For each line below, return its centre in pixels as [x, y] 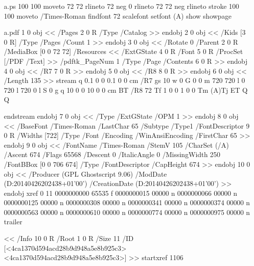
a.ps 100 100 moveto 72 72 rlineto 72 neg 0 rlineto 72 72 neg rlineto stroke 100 [122, 6]
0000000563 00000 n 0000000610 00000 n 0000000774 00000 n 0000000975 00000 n [127, 212]
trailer [13, 222]
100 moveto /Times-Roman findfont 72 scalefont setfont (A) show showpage [118, 15]
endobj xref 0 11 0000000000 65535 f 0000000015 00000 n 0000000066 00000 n [121, 193]
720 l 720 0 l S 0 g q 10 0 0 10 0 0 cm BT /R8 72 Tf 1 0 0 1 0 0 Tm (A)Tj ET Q [126, 90]
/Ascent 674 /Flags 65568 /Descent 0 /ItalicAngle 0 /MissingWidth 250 [112, 154]
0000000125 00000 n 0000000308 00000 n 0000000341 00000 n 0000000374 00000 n [127, 202]
